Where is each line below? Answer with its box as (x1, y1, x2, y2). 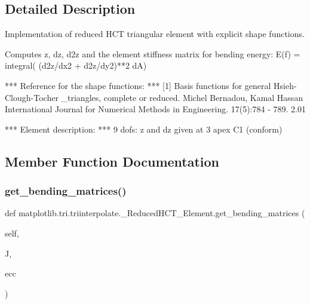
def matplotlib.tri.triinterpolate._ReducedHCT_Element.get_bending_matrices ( (5, 207, 305, 219)
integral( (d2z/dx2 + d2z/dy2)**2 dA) (5, 59, 147, 72)
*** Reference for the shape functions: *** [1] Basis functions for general (5, 79, 271, 91)
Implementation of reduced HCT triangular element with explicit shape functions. (5, 27, 305, 40)
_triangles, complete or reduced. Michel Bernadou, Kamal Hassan (61, 91, 303, 103)
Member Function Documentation (5, 152, 220, 170)
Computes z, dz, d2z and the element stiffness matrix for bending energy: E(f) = (5, 47, 300, 60)
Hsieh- (274, 79, 297, 91)
